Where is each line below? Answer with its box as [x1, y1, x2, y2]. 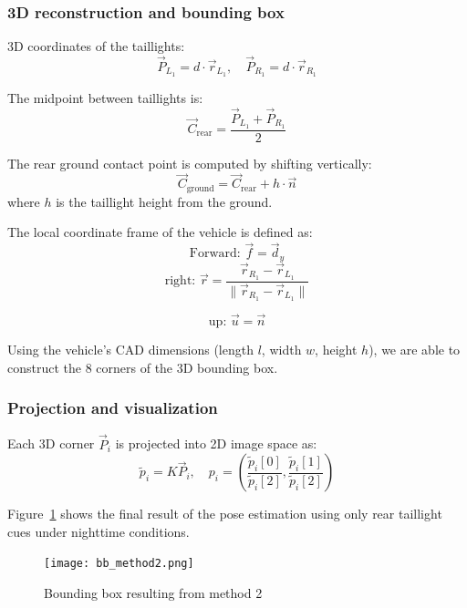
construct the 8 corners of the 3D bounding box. [7, 357, 278, 376]
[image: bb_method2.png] [44, 557, 194, 571]
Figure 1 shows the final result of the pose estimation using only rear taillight [7, 504, 442, 523]
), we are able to [368, 339, 461, 358]
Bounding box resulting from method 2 [44, 583, 263, 603]
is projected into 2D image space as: [115, 434, 317, 453]
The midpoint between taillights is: [7, 88, 203, 107]
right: [164, 274, 196, 288]
